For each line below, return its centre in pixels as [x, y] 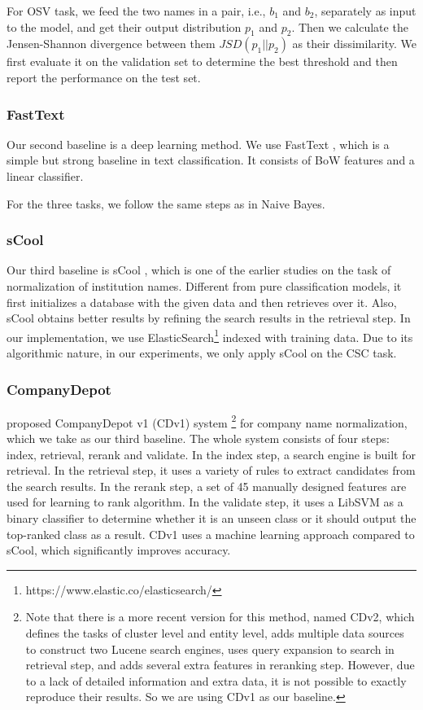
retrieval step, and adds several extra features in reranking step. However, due [220, 665]
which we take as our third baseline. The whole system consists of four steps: [198, 438]
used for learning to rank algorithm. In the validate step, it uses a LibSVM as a [205, 502]
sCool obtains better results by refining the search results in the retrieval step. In [209, 318]
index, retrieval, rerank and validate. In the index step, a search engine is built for [211, 454]
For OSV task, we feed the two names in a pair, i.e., [136, 11]
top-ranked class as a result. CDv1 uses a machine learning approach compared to [211, 534]
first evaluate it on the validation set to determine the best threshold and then [202, 61]
